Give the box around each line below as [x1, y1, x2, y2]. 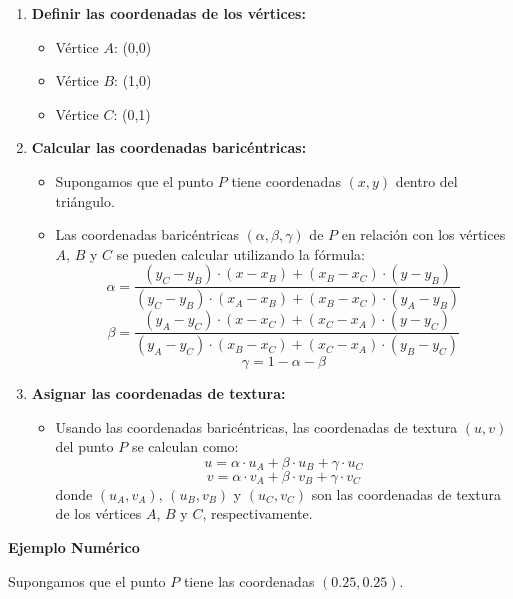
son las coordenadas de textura [311, 483, 501, 504]
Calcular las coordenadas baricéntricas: [31, 137, 307, 158]
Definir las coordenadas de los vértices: [31, 3, 306, 23]
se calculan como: [131, 436, 239, 457]
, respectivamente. [202, 503, 313, 524]
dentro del [395, 170, 458, 191]
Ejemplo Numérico [8, 537, 140, 558]
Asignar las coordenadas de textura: [31, 383, 286, 404]
